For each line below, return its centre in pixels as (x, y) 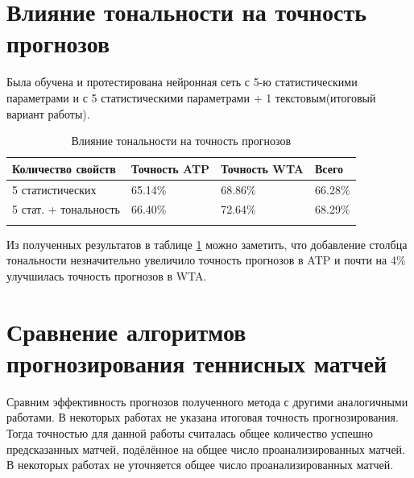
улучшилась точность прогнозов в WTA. (107, 275)
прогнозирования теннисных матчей (197, 362)
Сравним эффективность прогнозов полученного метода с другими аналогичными (207, 401)
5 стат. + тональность (66, 209)
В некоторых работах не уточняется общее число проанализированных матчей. (200, 465)
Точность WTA (262, 168)
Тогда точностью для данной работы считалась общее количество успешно (190, 433)
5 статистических (54, 189)
